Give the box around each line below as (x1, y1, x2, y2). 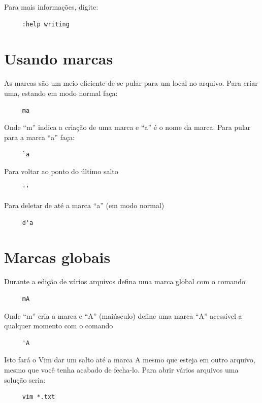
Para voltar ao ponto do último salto (4, 165, 118, 176)
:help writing (22, 20, 70, 28)
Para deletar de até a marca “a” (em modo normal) (4, 200, 165, 211)
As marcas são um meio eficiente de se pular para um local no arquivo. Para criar (4, 78, 258, 88)
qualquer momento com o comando (4, 320, 113, 331)
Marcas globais (4, 247, 111, 267)
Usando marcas (4, 48, 113, 69)
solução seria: (4, 374, 46, 385)
